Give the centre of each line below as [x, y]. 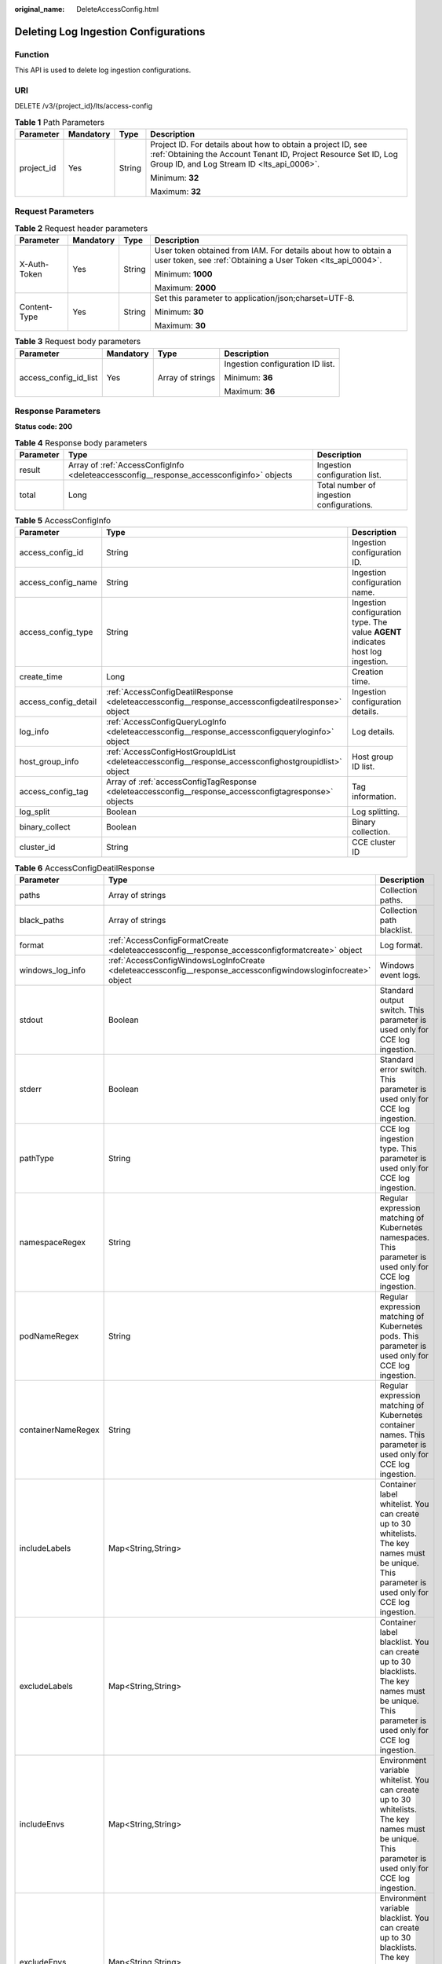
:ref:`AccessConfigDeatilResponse [170, 692]
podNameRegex [49, 1336]
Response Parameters [58, 411]
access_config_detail [58, 702]
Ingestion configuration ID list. [279, 364]
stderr [31, 1089]
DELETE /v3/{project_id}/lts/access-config [84, 106]
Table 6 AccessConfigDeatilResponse [84, 868]
